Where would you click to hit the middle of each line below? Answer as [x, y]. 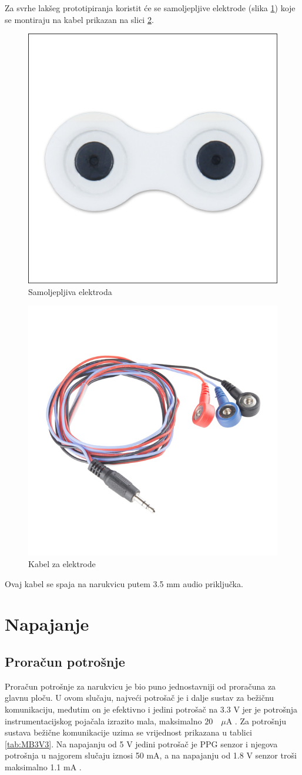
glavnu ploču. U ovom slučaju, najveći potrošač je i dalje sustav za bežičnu [140, 698]
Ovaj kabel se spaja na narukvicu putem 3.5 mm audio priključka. [124, 583]
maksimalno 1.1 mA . [43, 766]
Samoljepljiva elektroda [70, 291]
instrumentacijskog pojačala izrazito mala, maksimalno [103, 721]
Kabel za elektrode [62, 563]
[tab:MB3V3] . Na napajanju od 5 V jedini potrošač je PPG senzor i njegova [141, 743]
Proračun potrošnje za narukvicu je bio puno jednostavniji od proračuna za [140, 686]
